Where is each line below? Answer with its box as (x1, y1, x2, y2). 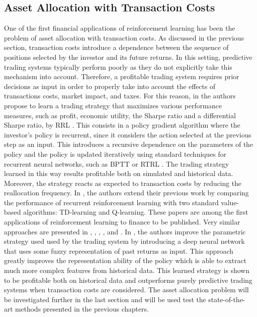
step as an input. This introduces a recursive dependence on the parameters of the (4, 139, 253, 149)
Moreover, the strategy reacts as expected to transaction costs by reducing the (4, 178, 242, 188)
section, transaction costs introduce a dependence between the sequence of (4, 42, 229, 52)
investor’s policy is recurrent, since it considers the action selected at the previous (4, 129, 252, 139)
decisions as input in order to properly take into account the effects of (4, 81, 215, 91)
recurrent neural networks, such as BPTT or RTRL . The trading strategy (4, 158, 229, 169)
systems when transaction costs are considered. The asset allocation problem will (4, 284, 249, 295)
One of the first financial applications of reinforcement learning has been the (4, 23, 235, 33)
